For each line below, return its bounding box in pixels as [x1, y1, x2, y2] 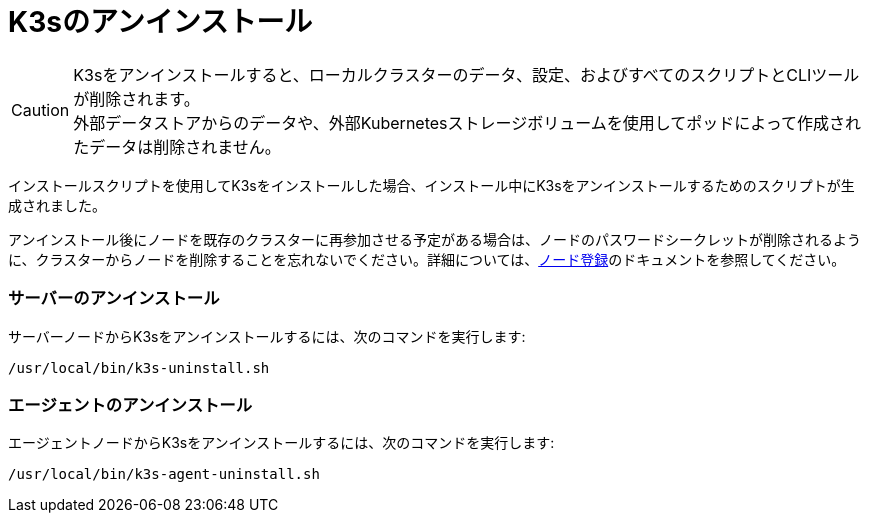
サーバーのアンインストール [8, 288, 220, 309]
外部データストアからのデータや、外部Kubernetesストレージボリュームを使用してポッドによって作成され [73, 112, 861, 133]
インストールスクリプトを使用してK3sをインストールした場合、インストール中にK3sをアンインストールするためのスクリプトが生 [8, 176, 855, 194]
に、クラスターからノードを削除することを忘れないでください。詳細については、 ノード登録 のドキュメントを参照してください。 [8, 250, 846, 268]
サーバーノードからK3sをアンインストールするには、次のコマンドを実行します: [8, 327, 526, 345]
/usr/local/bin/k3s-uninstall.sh [8, 359, 270, 376]
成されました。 [8, 196, 106, 214]
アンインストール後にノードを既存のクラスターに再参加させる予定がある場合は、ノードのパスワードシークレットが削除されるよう [8, 230, 861, 248]
